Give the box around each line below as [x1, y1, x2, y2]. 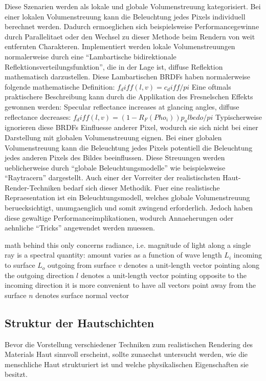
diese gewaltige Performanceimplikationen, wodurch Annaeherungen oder [5, 212, 234, 223]
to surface [5, 260, 35, 270]
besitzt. [5, 369, 28, 379]
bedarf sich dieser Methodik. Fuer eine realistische [63, 182, 220, 193]
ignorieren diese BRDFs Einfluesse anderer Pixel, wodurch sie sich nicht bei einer [5, 122, 258, 133]
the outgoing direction [5, 269, 74, 280]
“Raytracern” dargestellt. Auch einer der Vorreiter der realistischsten [5, 172, 220, 183]
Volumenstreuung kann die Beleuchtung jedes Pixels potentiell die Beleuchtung [5, 142, 253, 153]
